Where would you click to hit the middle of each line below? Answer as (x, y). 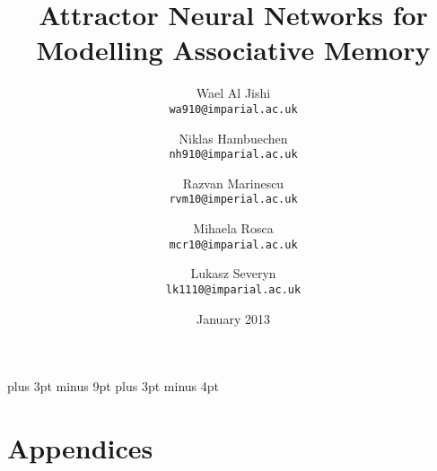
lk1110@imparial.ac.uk (233, 289)
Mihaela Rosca (233, 228)
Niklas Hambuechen (233, 138)
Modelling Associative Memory (233, 50)
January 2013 (233, 318)
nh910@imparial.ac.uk (233, 155)
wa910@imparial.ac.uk (233, 109)
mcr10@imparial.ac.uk (233, 244)
